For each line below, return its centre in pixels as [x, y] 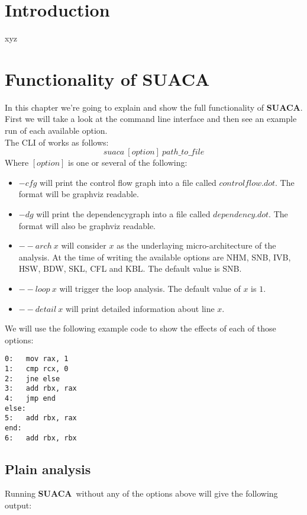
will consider [84, 245]
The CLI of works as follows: [57, 142]
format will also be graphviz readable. [87, 225]
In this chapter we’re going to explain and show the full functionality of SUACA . [154, 107]
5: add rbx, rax [41, 418]
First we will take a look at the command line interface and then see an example [151, 119]
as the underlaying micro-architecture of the [196, 245]
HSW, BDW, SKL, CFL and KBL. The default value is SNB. [130, 268]
